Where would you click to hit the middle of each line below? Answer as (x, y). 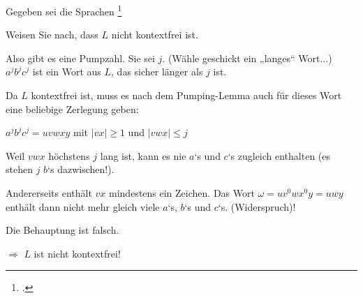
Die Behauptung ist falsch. (62, 230)
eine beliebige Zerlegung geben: (72, 109)
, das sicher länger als (157, 72)
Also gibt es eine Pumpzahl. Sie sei (80, 58)
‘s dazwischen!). (81, 169)
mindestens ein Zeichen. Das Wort (182, 193)
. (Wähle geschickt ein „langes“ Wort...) (247, 58)
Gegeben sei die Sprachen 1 (64, 10)
